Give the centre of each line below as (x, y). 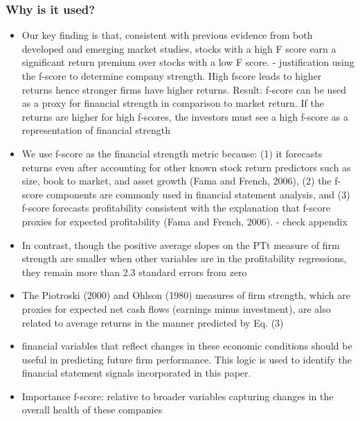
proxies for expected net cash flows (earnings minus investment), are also (176, 308)
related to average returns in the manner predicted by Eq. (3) (153, 322)
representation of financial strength (96, 130)
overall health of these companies (92, 410)
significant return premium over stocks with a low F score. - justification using (188, 62)
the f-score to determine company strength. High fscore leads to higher (172, 76)
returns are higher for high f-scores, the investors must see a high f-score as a (185, 116)
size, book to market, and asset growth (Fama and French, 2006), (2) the (177, 181)
